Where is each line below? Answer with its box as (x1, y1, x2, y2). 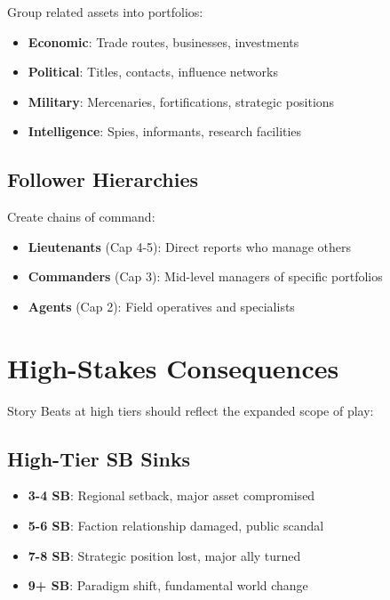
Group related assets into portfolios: (7, 3, 203, 20)
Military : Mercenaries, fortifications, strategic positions (28, 92, 335, 110)
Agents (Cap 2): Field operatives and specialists (28, 296, 295, 315)
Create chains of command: (7, 207, 155, 226)
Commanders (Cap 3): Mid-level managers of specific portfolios (28, 267, 383, 286)
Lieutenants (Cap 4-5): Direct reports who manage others (28, 237, 352, 255)
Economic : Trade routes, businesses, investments (28, 32, 299, 51)
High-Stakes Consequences (7, 349, 339, 385)
